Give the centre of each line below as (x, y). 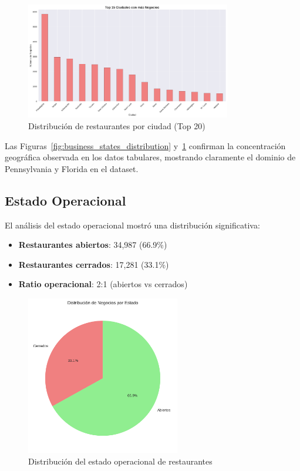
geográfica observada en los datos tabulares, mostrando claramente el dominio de (150, 157)
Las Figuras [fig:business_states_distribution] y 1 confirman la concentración (145, 145)
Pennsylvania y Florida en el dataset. (72, 168)
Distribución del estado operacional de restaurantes (120, 461)
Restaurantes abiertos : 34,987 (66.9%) (93, 245)
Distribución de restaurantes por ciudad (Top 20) (117, 126)
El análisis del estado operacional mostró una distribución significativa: (132, 225)
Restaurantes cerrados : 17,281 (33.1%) (94, 264)
